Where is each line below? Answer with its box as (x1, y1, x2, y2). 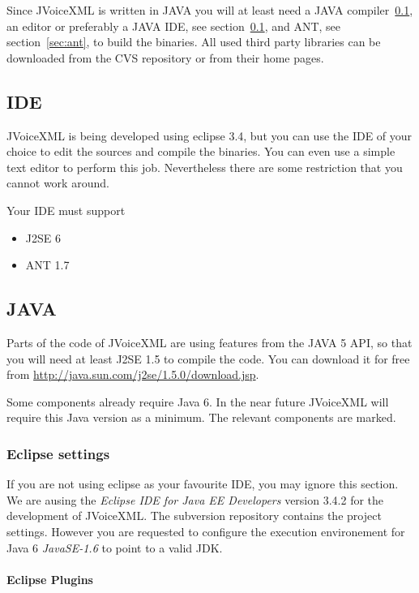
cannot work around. (6, 174, 109, 191)
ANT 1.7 (25, 256, 70, 273)
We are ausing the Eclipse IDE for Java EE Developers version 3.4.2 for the (6, 491, 384, 508)
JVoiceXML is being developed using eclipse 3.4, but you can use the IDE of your (6, 127, 413, 144)
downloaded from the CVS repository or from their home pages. (6, 49, 324, 66)
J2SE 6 (25, 229, 61, 246)
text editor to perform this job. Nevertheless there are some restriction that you (6, 158, 403, 175)
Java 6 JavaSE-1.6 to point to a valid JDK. (6, 539, 223, 556)
